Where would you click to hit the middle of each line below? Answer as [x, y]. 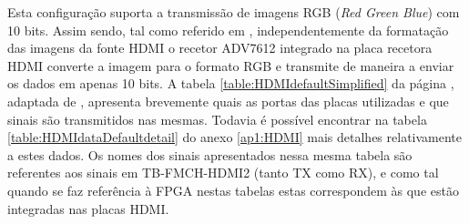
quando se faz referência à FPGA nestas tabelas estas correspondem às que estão [233, 190]
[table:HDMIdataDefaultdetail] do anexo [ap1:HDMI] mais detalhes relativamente [235, 137]
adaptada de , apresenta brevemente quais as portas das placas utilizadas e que [228, 101]
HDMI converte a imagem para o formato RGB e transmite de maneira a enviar [231, 65]
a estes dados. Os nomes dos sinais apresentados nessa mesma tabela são [210, 154]
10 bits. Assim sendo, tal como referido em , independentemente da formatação [228, 30]
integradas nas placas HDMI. [88, 208]
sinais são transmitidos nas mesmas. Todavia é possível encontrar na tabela [217, 119]
